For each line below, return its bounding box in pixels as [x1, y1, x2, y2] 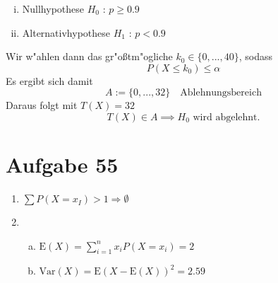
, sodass [238, 49, 272, 64]
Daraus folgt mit [6, 98, 78, 112]
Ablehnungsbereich [180, 88, 262, 98]
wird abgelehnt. [193, 112, 260, 122]
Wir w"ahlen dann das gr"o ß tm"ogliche [6, 49, 173, 64]
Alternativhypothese [22, 25, 110, 40]
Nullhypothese [22, 1, 85, 16]
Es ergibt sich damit [6, 73, 93, 88]
